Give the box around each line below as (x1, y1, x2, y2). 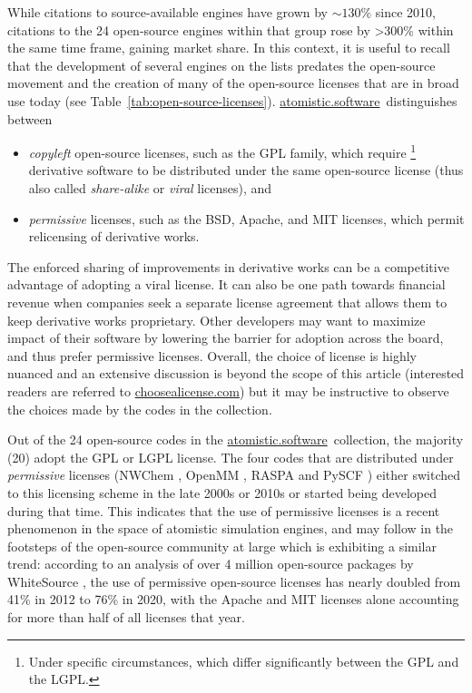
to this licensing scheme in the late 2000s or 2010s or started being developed (7, 483, 438, 502)
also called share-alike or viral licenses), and (28, 179, 272, 197)
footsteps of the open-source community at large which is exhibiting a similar (7, 536, 437, 555)
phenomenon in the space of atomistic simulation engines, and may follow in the (7, 519, 454, 538)
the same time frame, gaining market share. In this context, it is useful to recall (7, 38, 450, 57)
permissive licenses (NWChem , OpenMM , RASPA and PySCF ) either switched (7, 465, 461, 484)
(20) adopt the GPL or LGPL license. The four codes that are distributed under (7, 447, 454, 466)
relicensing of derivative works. (28, 227, 200, 246)
